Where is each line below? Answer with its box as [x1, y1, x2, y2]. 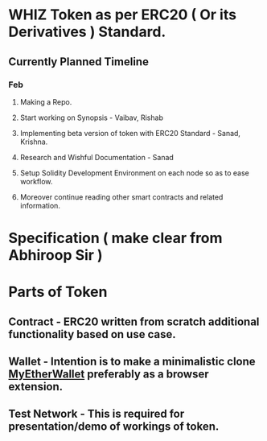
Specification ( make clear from [8, 229, 223, 247]
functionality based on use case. [8, 328, 176, 341]
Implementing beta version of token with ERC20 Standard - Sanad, [19, 128, 241, 138]
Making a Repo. [19, 97, 72, 106]
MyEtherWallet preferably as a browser [8, 368, 209, 381]
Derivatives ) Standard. [8, 23, 166, 41]
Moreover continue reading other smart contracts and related [19, 192, 224, 202]
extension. [8, 380, 64, 394]
